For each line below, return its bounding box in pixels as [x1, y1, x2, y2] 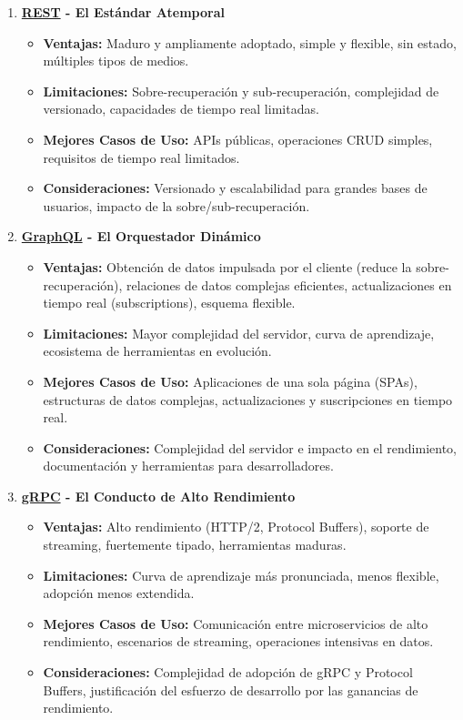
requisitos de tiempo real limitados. [43, 147, 240, 167]
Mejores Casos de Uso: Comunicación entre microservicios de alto [43, 614, 428, 633]
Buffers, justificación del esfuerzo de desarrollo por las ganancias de [43, 680, 418, 699]
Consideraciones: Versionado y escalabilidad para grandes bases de [43, 178, 428, 198]
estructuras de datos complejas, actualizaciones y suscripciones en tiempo [43, 390, 453, 409]
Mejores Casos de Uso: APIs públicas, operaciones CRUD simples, [43, 129, 433, 148]
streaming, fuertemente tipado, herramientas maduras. [43, 535, 347, 554]
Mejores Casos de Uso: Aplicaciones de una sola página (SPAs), [43, 371, 418, 390]
